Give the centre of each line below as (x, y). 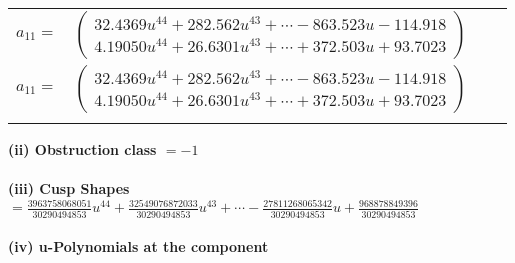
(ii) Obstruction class (82, 149)
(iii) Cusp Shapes (69, 188)
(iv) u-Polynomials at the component (138, 246)
